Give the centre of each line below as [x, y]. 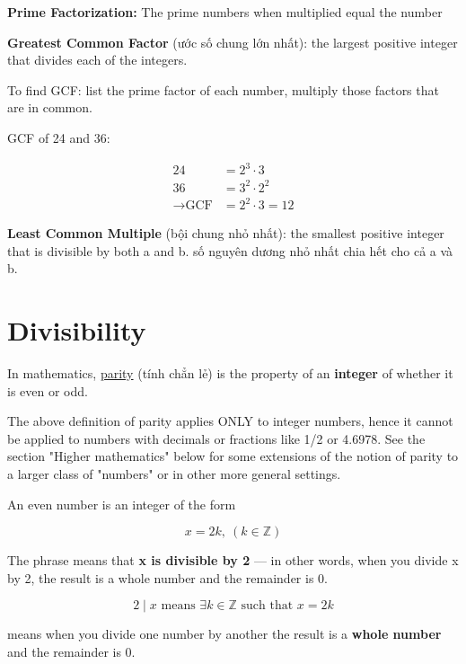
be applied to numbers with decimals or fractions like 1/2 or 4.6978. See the [216, 438]
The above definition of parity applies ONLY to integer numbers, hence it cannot [230, 421]
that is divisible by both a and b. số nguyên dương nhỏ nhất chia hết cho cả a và [230, 250]
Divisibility [77, 330]
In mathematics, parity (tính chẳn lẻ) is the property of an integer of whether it [230, 373]
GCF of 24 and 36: [59, 137]
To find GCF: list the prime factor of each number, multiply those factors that [223, 89]
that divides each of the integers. [97, 60]
